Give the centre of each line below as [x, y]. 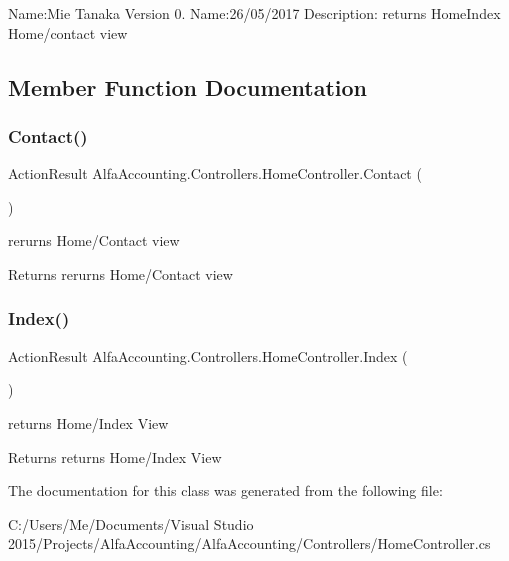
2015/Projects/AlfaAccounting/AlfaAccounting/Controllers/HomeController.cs [249, 543]
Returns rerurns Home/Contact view [120, 273]
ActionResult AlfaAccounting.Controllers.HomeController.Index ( [208, 355]
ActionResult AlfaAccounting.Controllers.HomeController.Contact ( [215, 173]
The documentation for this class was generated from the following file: [225, 490]
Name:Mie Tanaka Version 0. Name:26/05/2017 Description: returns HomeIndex [254, 13]
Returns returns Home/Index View [115, 456]
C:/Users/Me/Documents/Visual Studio [131, 523]
